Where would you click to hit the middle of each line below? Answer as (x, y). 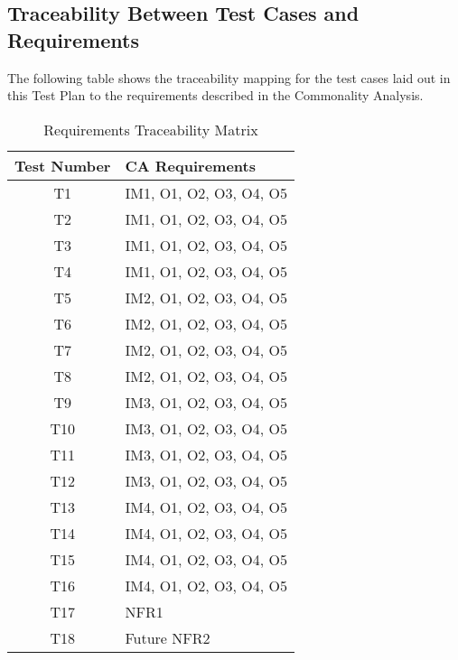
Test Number (63, 165)
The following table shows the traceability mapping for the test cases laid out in (229, 77)
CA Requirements (190, 165)
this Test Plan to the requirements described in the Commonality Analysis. (215, 95)
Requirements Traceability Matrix (151, 129)
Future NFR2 (168, 637)
